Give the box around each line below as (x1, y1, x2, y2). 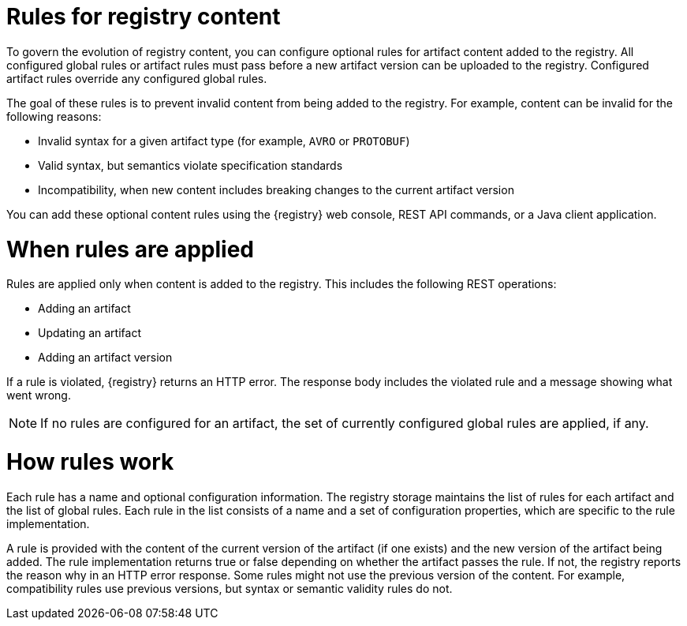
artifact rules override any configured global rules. (6, 71, 267, 85)
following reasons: (6, 109, 102, 123)
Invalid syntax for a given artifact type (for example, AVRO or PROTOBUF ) (38, 133, 410, 148)
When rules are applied (6, 235, 254, 263)
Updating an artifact (38, 326, 141, 340)
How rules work (6, 448, 174, 475)
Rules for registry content (6, 3, 281, 30)
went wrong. (6, 388, 71, 403)
